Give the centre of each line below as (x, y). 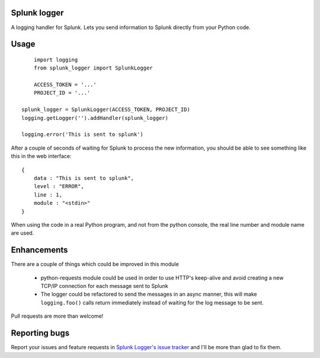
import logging (56, 60)
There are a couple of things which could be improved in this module (95, 264)
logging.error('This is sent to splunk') (82, 134)
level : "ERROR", (59, 186)
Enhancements (39, 250)
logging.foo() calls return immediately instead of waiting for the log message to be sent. (152, 302)
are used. (23, 233)
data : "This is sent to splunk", (84, 178)
